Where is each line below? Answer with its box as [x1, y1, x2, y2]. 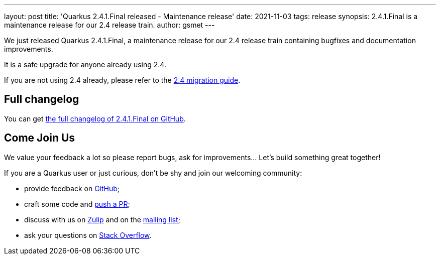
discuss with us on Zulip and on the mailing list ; [24, 215, 180, 224]
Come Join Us [4, 132, 75, 145]
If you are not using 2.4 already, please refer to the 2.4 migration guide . [4, 76, 241, 84]
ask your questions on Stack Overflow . [24, 230, 152, 239]
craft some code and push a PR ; [24, 199, 130, 208]
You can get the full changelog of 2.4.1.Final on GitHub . [4, 114, 186, 123]
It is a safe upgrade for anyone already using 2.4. [4, 60, 166, 69]
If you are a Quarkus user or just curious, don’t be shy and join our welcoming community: [4, 168, 302, 177]
